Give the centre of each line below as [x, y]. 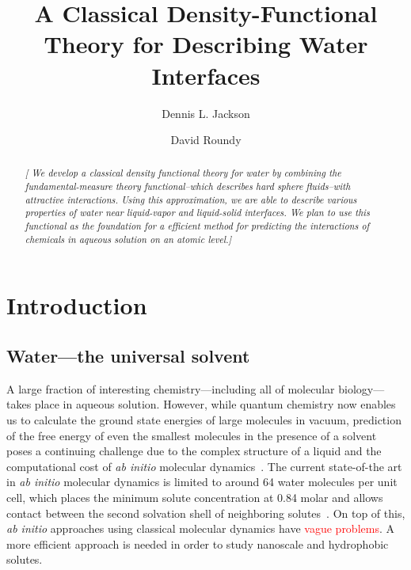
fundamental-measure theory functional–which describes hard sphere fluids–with [188, 186]
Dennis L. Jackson [206, 113]
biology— [362, 388]
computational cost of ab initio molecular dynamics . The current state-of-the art [204, 466]
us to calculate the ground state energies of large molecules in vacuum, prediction [204, 420]
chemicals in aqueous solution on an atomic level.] [128, 239]
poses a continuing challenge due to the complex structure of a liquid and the [194, 451]
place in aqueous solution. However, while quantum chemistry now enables [215, 404]
